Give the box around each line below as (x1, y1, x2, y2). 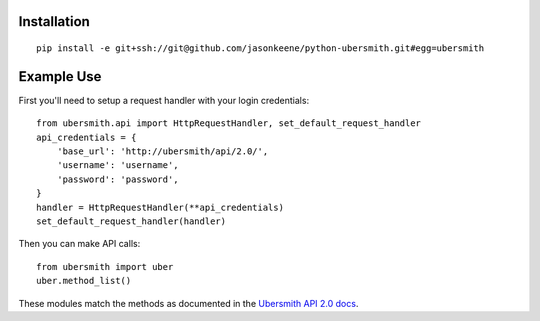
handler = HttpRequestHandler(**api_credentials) (36, 201, 285, 213)
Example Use (18, 68, 102, 85)
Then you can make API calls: (18, 238, 141, 250)
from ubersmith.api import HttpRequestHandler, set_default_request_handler (36, 118, 422, 129)
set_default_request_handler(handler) (36, 216, 227, 227)
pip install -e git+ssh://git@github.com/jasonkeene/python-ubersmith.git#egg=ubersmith (36, 43, 485, 54)
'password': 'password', (56, 173, 179, 185)
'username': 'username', (56, 160, 179, 171)
